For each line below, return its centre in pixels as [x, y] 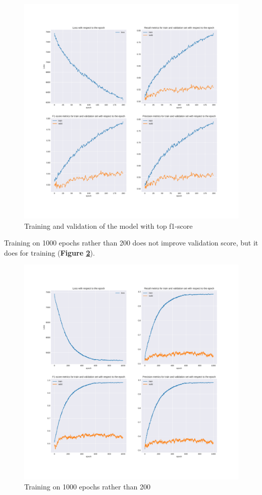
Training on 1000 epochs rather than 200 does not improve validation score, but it [131, 243]
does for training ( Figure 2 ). [49, 252]
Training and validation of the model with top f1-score [109, 225]
